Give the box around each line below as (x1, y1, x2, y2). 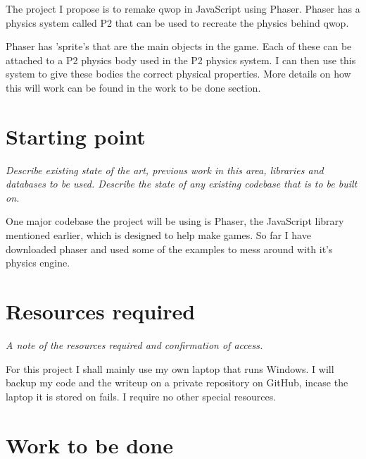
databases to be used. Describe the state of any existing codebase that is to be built (6, 176, 358, 191)
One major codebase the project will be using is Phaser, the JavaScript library (6, 214, 344, 228)
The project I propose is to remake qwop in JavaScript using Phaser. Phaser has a (6, 1, 360, 16)
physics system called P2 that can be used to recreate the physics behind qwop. (6, 15, 349, 30)
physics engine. (6, 255, 70, 270)
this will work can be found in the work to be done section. (6, 80, 261, 94)
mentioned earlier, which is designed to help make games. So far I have (6, 228, 311, 243)
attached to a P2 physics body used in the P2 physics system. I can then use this (6, 52, 356, 67)
